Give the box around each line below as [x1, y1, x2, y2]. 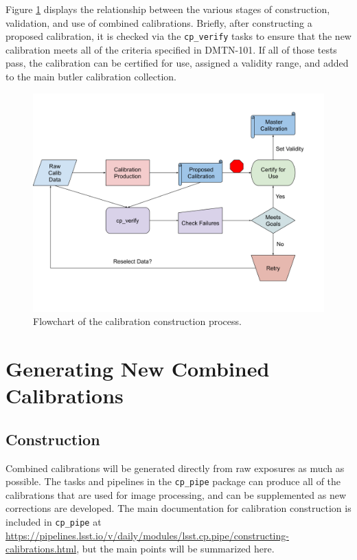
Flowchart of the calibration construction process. [33, 314, 242, 328]
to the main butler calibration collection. [5, 69, 176, 84]
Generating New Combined [5, 355, 270, 382]
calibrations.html [5, 541, 77, 556]
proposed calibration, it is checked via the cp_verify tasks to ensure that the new [5, 29, 352, 43]
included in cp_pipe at [5, 515, 102, 529]
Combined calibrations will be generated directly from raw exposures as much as [5, 460, 345, 475]
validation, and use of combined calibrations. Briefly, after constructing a [5, 15, 312, 30]
